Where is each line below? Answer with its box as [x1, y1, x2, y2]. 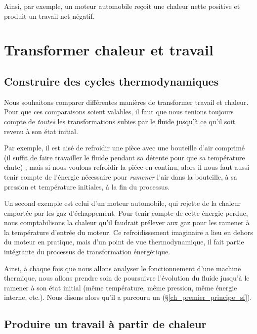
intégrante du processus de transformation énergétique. [4, 246, 171, 257]
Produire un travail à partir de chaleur [4, 316, 207, 332]
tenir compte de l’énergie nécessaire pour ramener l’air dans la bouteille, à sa [4, 171, 237, 182]
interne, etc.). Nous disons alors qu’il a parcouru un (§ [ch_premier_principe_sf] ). [4, 292, 252, 302]
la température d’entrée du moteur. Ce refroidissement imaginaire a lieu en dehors [4, 227, 253, 237]
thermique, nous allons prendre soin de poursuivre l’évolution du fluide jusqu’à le [4, 273, 250, 283]
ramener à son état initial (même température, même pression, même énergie [4, 282, 237, 292]
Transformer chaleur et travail [4, 40, 214, 60]
